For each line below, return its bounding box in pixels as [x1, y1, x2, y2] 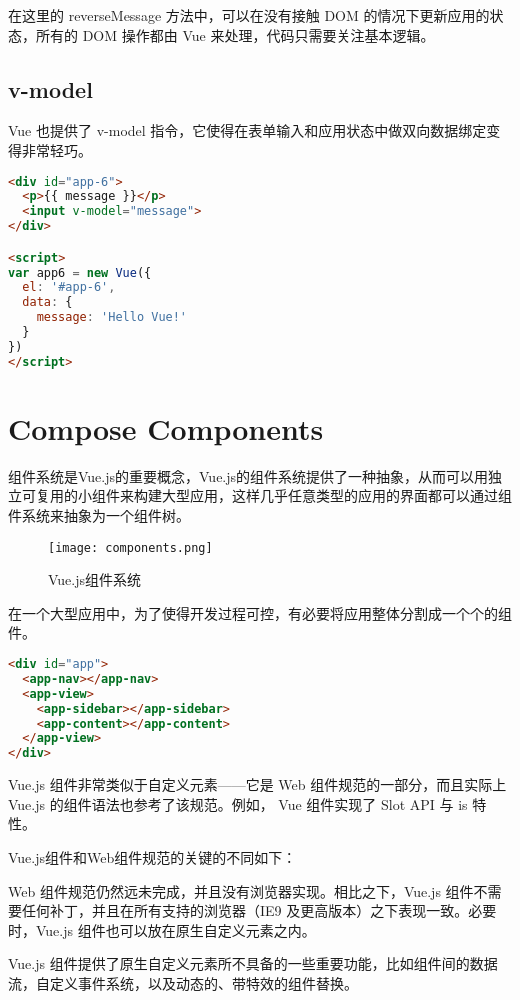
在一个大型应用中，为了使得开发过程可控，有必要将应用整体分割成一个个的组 [8, 602, 512, 623]
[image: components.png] [48, 540, 213, 555]
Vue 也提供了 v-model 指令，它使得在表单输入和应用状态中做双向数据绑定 [8, 120, 487, 141]
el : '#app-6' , [22, 280, 116, 295]
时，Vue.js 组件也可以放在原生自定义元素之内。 [8, 919, 316, 940]
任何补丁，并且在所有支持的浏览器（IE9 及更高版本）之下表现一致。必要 [21, 900, 497, 921]
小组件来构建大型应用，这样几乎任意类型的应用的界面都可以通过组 [77, 485, 512, 506]
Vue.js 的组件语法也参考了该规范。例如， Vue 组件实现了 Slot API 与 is [8, 793, 468, 814]
